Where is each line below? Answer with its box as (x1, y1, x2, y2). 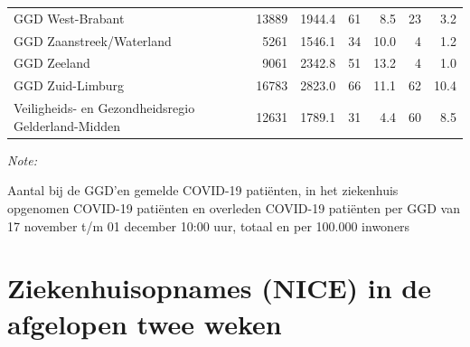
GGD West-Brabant (14, 8, 125, 27)
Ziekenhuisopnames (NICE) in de (7, 269, 432, 306)
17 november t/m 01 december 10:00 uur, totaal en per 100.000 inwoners (7, 216, 410, 235)
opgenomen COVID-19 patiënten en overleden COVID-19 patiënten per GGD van (7, 199, 460, 217)
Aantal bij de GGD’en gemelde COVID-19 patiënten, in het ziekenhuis (7, 181, 399, 200)
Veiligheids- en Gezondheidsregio (14, 98, 195, 117)
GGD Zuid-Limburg (14, 76, 124, 95)
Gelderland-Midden (14, 116, 121, 135)
